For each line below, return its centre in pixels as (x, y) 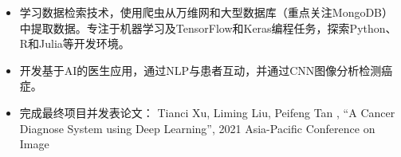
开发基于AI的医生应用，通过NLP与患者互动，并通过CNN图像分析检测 (200, 70)
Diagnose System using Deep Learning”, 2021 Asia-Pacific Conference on (197, 128)
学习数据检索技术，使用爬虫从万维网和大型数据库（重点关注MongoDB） (206, 12)
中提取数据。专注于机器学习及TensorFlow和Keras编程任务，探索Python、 (208, 27)
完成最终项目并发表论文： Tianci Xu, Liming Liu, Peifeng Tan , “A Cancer (207, 112)
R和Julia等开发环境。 (75, 43)
